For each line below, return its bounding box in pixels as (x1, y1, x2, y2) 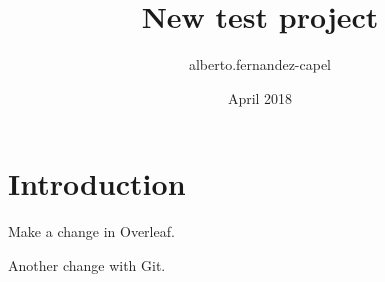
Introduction (8, 163, 186, 204)
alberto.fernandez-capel (188, 54, 332, 75)
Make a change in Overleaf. (8, 221, 175, 242)
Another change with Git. (8, 254, 166, 275)
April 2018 (227, 87, 293, 108)
